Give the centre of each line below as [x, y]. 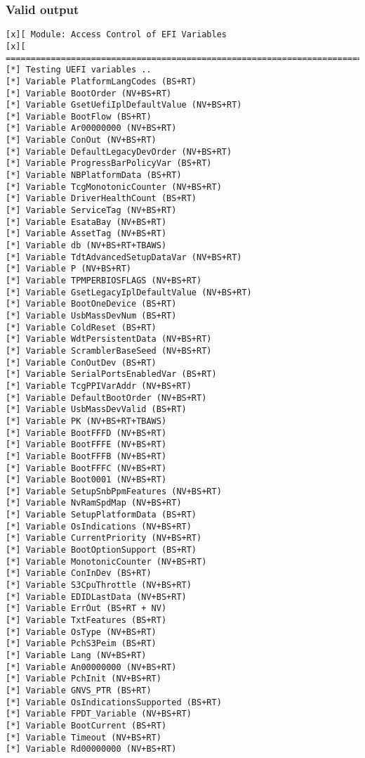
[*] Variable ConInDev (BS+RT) [79, 573]
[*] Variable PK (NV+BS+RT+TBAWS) [86, 421]
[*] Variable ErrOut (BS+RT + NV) [86, 609]
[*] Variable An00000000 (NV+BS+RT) [91, 667]
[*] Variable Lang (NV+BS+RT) [76, 655]
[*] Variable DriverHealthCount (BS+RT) [101, 199]
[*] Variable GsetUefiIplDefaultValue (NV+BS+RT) [124, 105]
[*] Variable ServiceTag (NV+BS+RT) [91, 211]
